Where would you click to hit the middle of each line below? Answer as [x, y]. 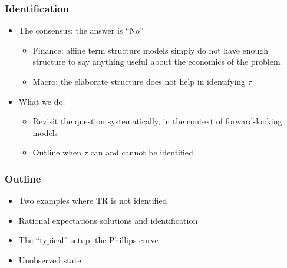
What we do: [42, 101]
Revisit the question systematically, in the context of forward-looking [157, 121]
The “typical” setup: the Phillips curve [88, 240]
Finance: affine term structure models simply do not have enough [151, 50]
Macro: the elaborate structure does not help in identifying [139, 81]
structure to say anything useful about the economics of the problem [156, 62]
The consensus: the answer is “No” [81, 30]
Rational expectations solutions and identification [108, 220]
